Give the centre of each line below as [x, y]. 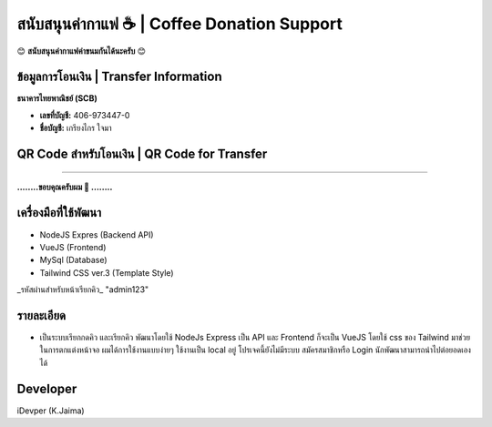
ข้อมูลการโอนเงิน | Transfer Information [119, 77]
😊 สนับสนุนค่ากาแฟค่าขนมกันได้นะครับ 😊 [81, 51]
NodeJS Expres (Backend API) [97, 234]
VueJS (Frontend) [73, 247]
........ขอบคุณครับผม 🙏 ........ [65, 187]
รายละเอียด [41, 315]
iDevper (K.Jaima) [51, 411]
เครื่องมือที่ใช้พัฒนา [59, 213]
